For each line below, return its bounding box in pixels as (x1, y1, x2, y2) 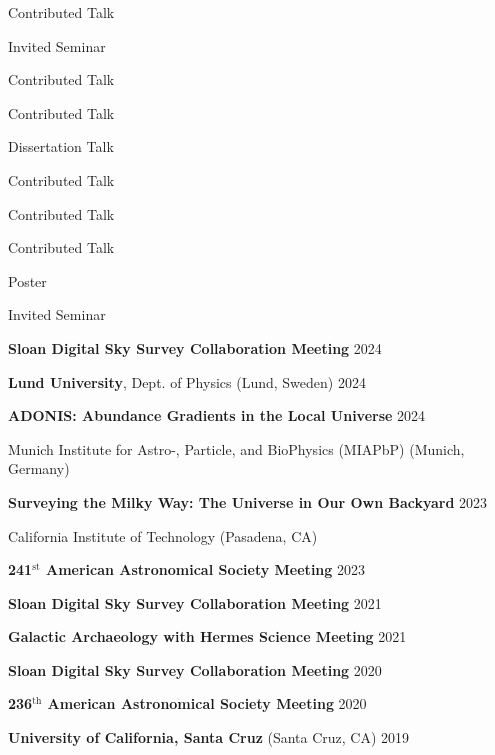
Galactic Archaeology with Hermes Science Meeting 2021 (8, 626, 407, 647)
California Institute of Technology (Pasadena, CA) (8, 525, 318, 546)
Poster (8, 270, 47, 291)
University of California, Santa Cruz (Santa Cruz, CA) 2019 (8, 727, 410, 748)
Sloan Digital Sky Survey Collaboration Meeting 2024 (8, 337, 382, 358)
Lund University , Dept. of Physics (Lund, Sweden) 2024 (8, 371, 366, 392)
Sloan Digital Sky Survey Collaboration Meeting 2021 (8, 592, 382, 613)
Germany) (8, 458, 70, 479)
